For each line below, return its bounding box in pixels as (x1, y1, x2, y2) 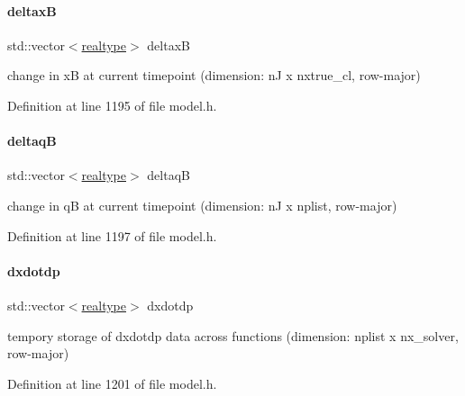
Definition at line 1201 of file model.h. (7, 373, 217, 392)
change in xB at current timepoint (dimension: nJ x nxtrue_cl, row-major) (7, 66, 421, 85)
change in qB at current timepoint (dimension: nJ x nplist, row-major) (7, 195, 397, 214)
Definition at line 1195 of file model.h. (7, 95, 217, 114)
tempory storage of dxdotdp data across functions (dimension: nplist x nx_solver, (7, 326, 459, 345)
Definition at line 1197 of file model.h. (7, 226, 217, 245)
